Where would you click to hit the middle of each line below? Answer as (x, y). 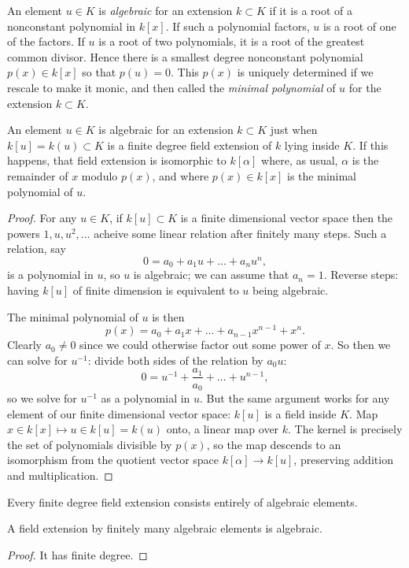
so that (99, 72)
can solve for (37, 360)
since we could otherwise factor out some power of (200, 345)
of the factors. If (46, 41)
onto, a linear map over (223, 429)
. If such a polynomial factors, (238, 26)
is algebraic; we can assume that (211, 275)
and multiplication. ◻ (60, 475)
